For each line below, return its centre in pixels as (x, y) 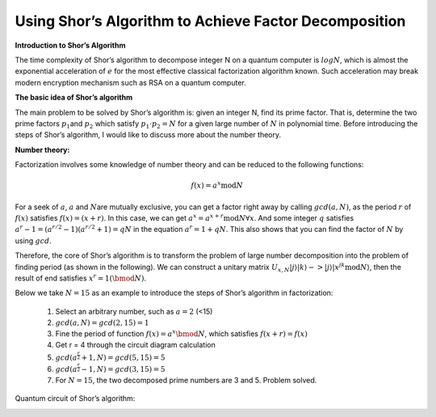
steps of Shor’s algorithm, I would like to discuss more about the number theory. (148, 135)
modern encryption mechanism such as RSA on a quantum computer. (130, 82)
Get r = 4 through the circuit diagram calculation (135, 345)
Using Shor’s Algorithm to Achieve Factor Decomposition (210, 21)
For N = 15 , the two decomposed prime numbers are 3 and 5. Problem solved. (186, 380)
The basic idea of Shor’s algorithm (74, 98)
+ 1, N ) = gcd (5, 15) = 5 (123, 357)
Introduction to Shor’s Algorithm (70, 45)
